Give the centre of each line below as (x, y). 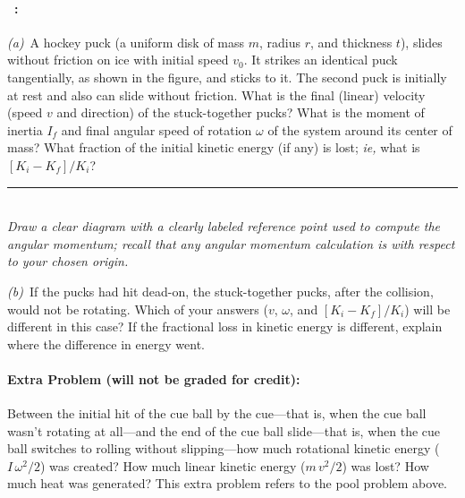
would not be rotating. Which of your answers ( (138, 309)
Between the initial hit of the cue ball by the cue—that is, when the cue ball (217, 413)
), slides (421, 42)
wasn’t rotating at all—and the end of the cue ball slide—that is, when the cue (224, 430)
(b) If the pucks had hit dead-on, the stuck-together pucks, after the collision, (220, 291)
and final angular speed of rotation (156, 129)
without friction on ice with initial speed (118, 60)
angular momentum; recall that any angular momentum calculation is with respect (231, 243)
